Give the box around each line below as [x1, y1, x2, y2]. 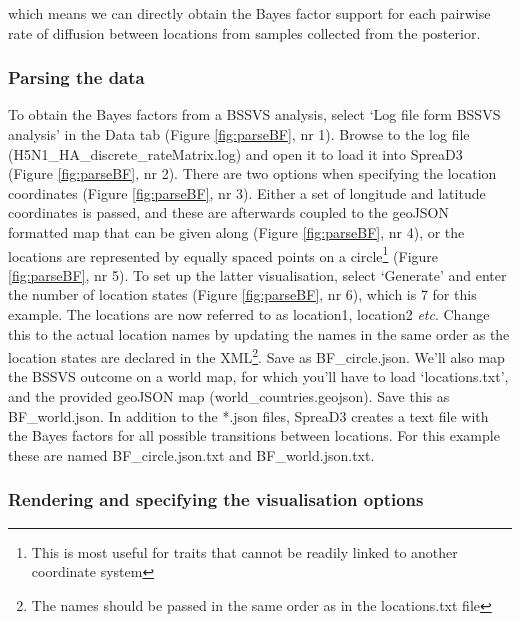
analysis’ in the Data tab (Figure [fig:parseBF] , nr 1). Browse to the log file [8, 124, 470, 144]
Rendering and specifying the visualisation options [8, 487, 424, 512]
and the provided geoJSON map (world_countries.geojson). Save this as [8, 386, 450, 407]
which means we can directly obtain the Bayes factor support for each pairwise [8, 3, 491, 23]
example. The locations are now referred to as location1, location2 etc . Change [8, 304, 490, 324]
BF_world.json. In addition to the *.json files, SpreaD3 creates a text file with [8, 405, 489, 426]
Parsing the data [8, 65, 145, 90]
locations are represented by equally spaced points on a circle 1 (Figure [8, 242, 439, 266]
